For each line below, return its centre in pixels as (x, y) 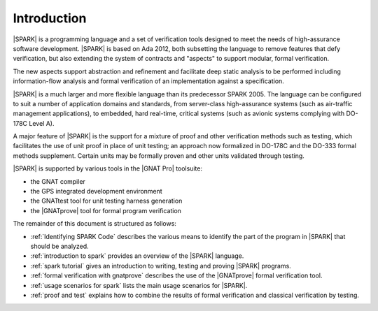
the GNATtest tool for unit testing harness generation (106, 201)
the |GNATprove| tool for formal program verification (106, 210)
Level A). (42, 123)
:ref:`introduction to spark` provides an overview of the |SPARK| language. (137, 256)
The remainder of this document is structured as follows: (94, 224)
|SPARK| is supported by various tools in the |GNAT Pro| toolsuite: (108, 168)
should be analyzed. (59, 246)
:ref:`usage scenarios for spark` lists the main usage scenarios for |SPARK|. (139, 285)
